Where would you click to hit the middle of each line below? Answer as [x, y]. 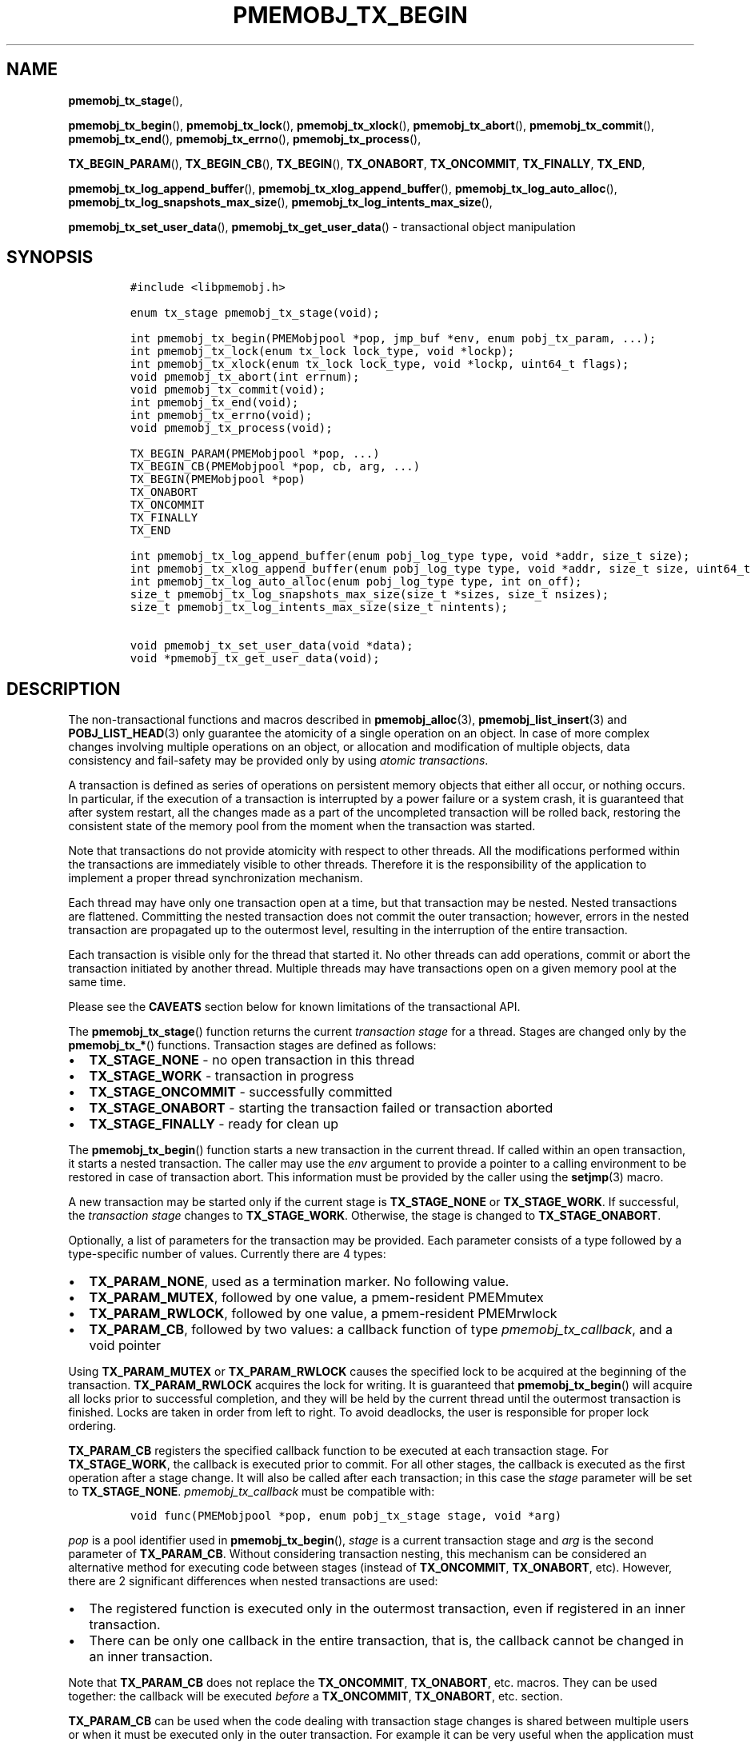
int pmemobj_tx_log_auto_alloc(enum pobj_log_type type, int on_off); [356, 582]
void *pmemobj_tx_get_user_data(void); [255, 659]
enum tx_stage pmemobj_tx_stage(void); [255, 313]
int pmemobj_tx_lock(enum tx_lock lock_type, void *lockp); [322, 352]
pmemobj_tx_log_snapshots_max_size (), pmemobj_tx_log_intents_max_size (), [280, 202]
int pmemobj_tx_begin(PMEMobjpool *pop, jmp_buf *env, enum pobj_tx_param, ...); [393, 339]
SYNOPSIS [50, 258]
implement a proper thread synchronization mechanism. [216, 878]
